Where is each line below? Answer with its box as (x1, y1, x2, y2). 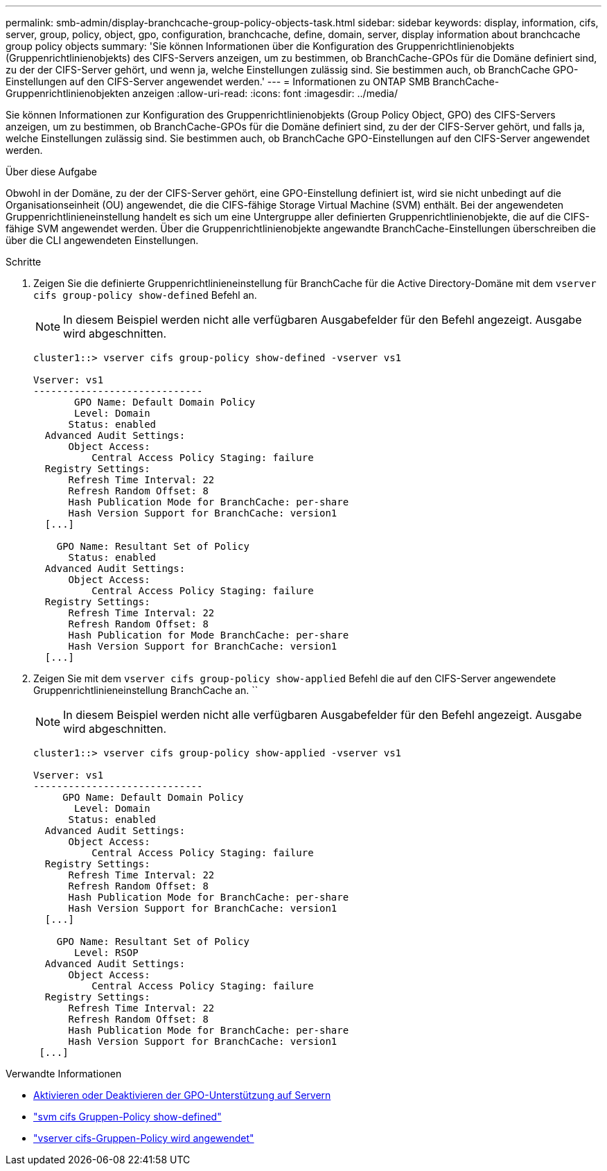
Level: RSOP (74, 947, 139, 958)
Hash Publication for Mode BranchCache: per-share (68, 630, 349, 641)
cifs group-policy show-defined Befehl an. (33, 289, 257, 301)
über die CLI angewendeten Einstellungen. (6, 234, 199, 246)
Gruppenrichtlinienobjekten (6, 87, 130, 99)
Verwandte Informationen (6, 1068, 122, 1079)
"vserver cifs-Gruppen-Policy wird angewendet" (33, 1132, 254, 1144)
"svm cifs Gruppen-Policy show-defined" (33, 1111, 222, 1122)
